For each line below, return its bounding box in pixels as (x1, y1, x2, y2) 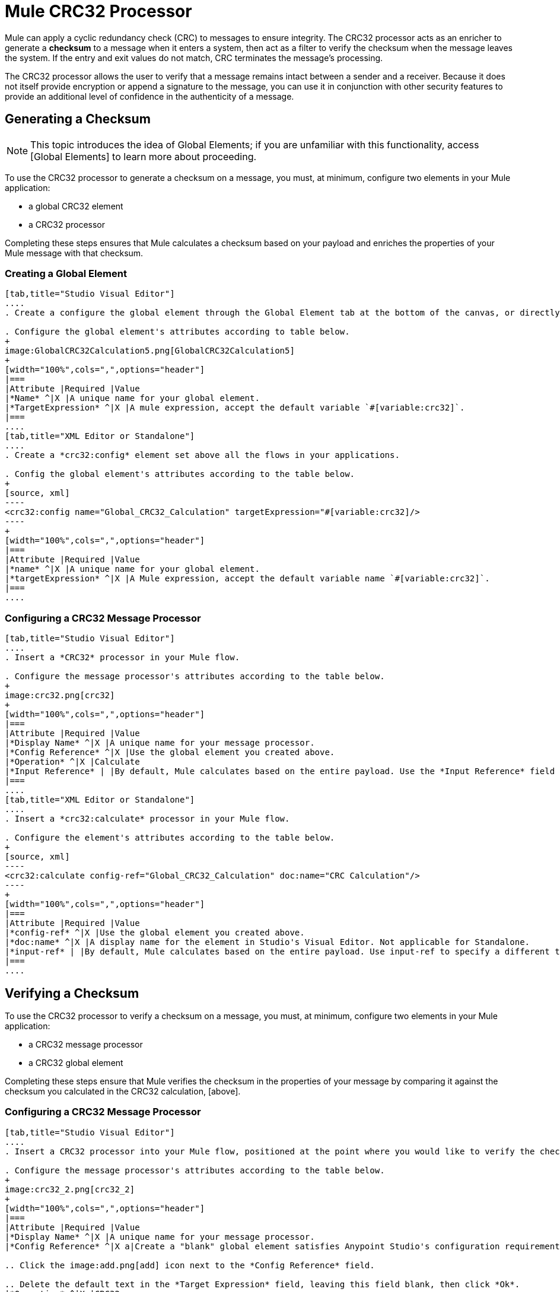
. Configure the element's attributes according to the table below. (5, 833, 335, 843)
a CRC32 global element (28, 1057, 123, 1068)
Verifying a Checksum (5, 985, 139, 1001)
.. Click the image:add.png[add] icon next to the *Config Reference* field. (5, 1260, 375, 1270)
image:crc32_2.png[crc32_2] (5, 1184, 135, 1194)
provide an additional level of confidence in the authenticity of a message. (5, 91, 294, 101)
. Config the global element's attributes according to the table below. (5, 469, 355, 479)
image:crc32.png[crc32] (5, 690, 115, 701)
